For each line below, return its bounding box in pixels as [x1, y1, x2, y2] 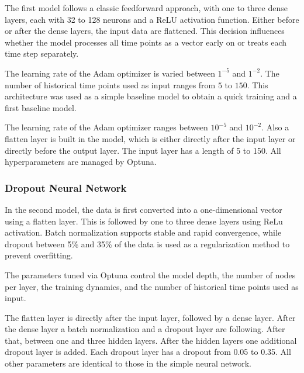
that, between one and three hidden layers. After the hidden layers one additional [5, 334, 297, 346]
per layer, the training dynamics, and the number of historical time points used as [5, 280, 299, 292]
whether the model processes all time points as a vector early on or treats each [5, 36, 287, 48]
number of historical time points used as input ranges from [5, 78, 216, 91]
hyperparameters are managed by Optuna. [5, 156, 157, 168]
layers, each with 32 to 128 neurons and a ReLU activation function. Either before [5, 13, 299, 25]
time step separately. [5, 47, 79, 60]
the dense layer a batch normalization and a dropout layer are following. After [5, 323, 285, 335]
